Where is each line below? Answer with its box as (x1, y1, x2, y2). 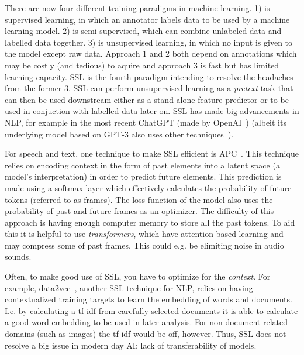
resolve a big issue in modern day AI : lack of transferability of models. (5, 339, 257, 351)
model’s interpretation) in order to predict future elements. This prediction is (5, 170, 282, 182)
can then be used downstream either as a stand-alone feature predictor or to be (5, 93, 289, 105)
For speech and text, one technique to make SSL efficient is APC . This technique (5, 147, 299, 160)
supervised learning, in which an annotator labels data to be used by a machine (5, 13, 290, 25)
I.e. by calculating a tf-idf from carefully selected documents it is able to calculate (5, 304, 298, 316)
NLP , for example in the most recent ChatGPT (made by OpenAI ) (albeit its (5, 116, 286, 128)
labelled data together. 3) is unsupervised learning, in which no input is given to (5, 36, 293, 48)
